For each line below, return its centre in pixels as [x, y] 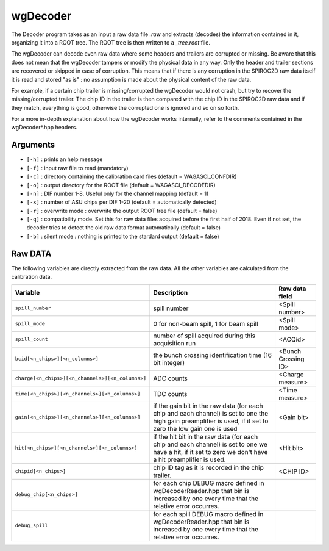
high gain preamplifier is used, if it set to [211, 421]
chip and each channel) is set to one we [210, 444]
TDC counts [170, 394]
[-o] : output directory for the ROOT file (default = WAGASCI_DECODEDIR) [121, 185]
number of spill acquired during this [204, 336]
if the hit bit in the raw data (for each [206, 436]
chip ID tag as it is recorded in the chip [209, 467]
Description [171, 292]
